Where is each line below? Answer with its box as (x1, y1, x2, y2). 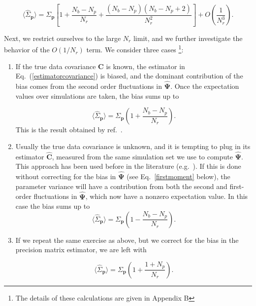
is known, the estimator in (106, 61, 185, 71)
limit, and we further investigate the (133, 33, 243, 43)
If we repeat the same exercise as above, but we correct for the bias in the (15, 234, 239, 245)
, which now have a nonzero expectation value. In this (85, 191, 248, 201)
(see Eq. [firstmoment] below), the (127, 171, 230, 182)
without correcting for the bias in (15, 171, 116, 182)
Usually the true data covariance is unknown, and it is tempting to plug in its (15, 141, 251, 151)
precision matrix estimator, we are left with (15, 244, 147, 255)
